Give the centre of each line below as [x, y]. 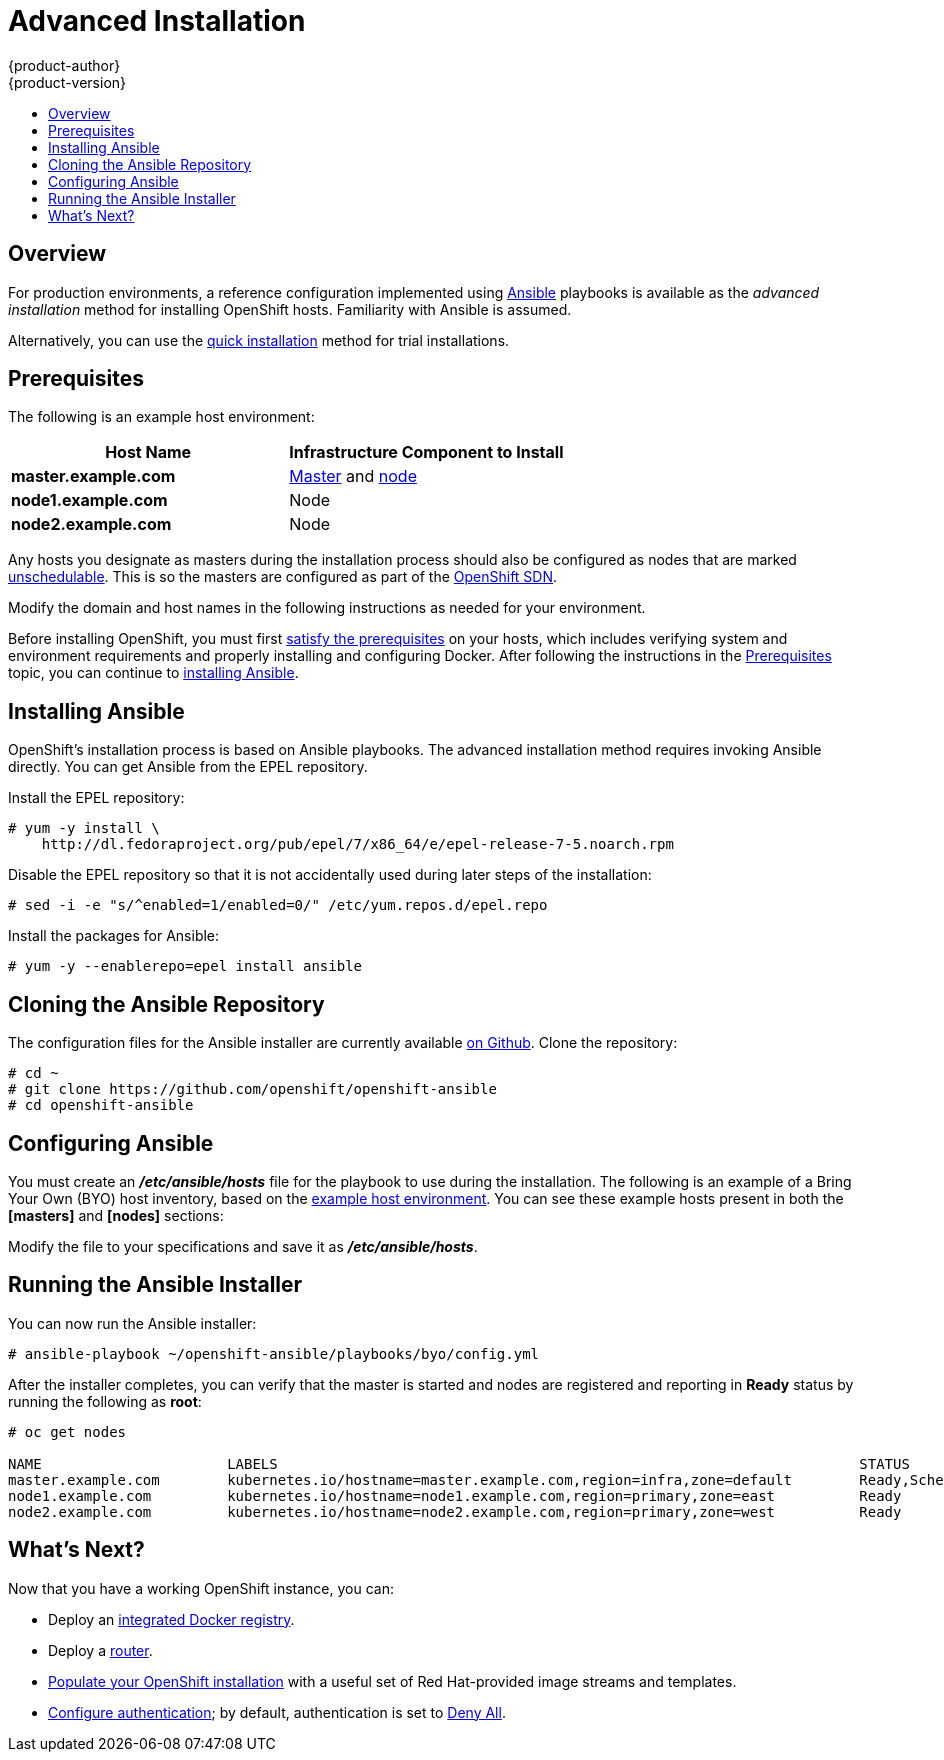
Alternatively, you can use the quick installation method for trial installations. [259, 340]
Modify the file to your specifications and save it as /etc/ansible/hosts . [243, 1246]
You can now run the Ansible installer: [132, 1323]
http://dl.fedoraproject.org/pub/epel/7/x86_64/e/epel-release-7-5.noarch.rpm [357, 844]
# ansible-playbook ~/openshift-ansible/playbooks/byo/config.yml [274, 1353]
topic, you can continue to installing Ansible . [153, 673]
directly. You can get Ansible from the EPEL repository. [188, 767]
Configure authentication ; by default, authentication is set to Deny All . [277, 1712]
